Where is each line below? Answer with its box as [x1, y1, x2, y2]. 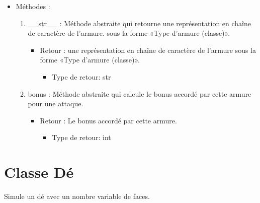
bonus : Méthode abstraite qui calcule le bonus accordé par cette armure [28, 88, 251, 99]
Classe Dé [4, 162, 74, 182]
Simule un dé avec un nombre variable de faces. [4, 191, 150, 201]
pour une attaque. [28, 98, 83, 109]
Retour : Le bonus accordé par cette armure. [40, 115, 177, 125]
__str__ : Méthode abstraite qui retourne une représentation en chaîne [28, 18, 251, 28]
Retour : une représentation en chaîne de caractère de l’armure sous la [40, 44, 256, 55]
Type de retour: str [52, 71, 111, 82]
